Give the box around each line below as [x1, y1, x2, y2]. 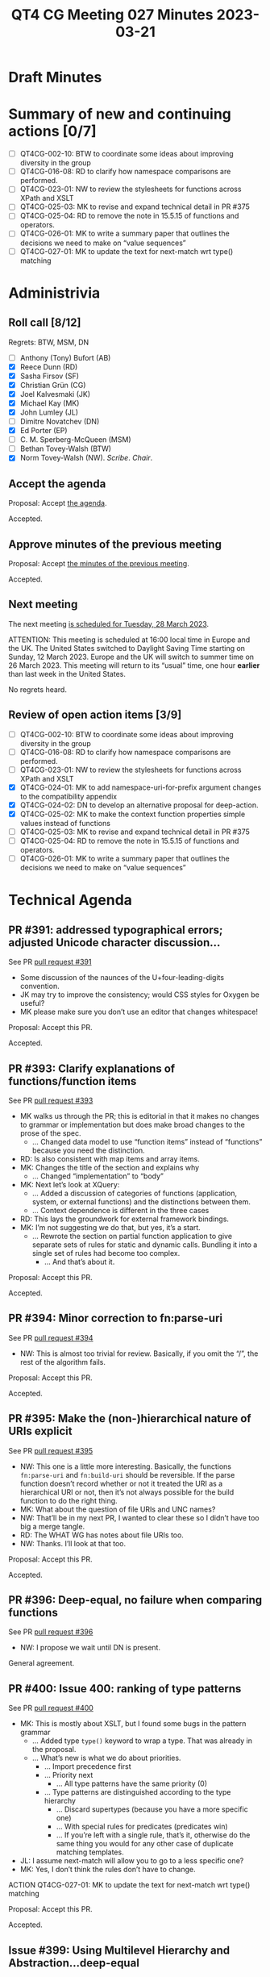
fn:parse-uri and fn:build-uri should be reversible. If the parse [19, 1470, 235, 1479]
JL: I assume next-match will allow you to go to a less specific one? [19, 1856, 244, 1866]
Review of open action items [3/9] [8, 708, 182, 722]
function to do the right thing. [19, 1495, 118, 1505]
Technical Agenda [8, 891, 133, 909]
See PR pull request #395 [8, 1445, 93, 1455]
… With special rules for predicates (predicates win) [56, 1821, 228, 1832]
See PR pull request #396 [8, 1627, 93, 1637]
